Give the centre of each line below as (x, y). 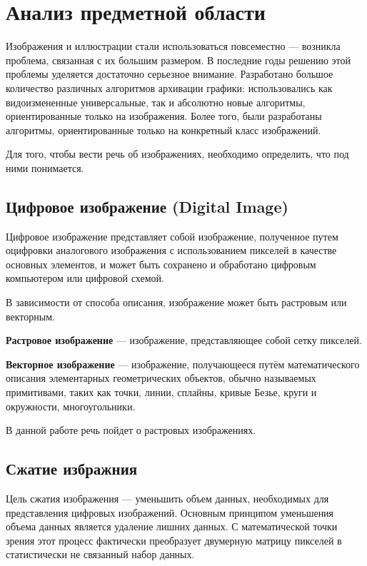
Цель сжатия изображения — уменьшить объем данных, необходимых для (167, 498)
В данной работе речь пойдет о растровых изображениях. (131, 430)
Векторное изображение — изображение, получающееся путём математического (183, 364)
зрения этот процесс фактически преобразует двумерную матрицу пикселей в (174, 540)
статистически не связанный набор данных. (100, 554)
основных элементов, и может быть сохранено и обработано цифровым (161, 264)
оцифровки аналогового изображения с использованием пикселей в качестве (171, 250)
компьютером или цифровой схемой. (85, 278)
